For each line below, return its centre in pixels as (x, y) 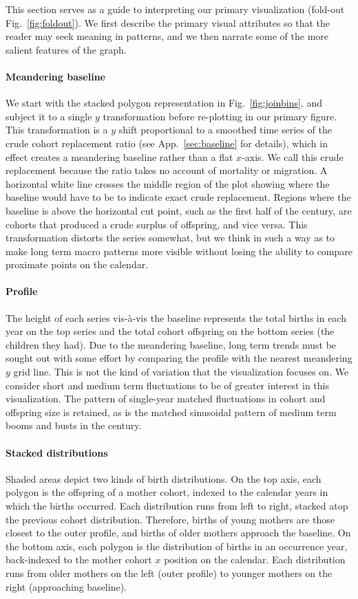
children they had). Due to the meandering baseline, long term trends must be (171, 344)
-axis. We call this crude (293, 156)
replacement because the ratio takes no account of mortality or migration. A (167, 170)
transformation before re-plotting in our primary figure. (220, 116)
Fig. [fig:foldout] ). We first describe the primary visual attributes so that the (168, 22)
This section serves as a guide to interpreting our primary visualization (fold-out (175, 9)
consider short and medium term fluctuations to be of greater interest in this (168, 385)
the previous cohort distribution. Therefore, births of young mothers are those (170, 519)
